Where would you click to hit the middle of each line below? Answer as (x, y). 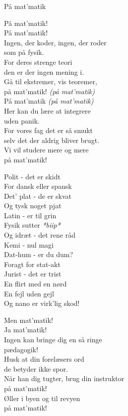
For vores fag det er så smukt (49, 130)
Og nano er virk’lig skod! (42, 303)
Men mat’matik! (29, 320)
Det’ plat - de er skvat (38, 196)
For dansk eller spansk (38, 186)
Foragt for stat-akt (32, 264)
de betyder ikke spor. (36, 368)
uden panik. (22, 120)
